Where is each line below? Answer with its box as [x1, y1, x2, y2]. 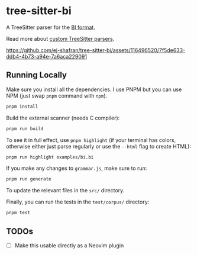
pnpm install [6, 104, 38, 109]
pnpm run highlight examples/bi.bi [6, 154, 94, 160]
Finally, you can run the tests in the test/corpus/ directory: [6, 198, 150, 205]
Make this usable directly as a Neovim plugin [14, 241, 124, 249]
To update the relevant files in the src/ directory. [6, 187, 125, 194]
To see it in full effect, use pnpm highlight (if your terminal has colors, [6, 136, 176, 143]
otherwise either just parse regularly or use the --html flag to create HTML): [6, 143, 191, 150]
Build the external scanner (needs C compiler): [6, 114, 120, 121]
